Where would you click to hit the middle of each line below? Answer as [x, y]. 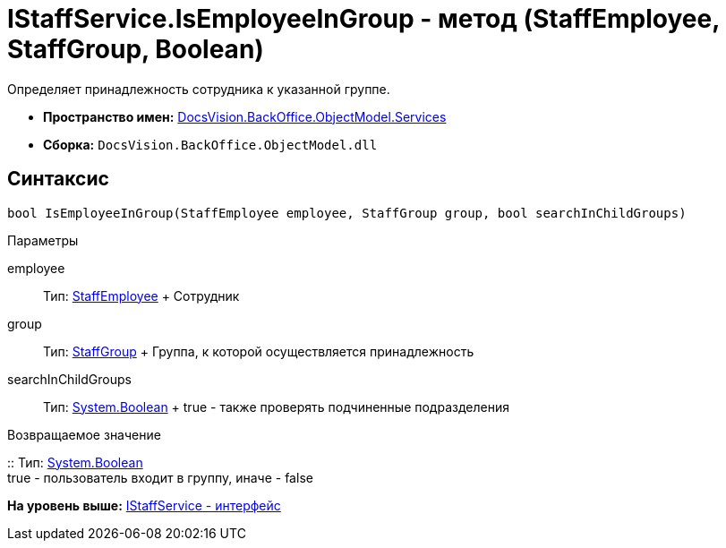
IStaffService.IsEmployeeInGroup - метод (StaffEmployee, [363, 19]
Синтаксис [58, 179]
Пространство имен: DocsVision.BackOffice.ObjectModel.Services [245, 116]
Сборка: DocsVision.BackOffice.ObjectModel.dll [210, 144]
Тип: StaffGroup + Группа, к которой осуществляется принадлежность [259, 351]
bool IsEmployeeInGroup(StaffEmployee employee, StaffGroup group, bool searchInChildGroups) [347, 213]
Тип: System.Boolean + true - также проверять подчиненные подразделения [276, 407]
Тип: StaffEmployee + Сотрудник [141, 295]
